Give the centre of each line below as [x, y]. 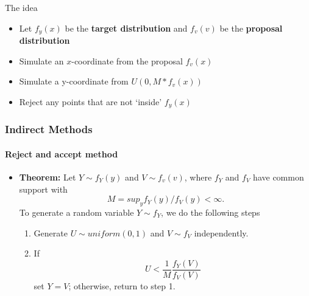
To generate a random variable [76, 212]
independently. [221, 232]
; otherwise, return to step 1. [122, 285]
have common [279, 177]
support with [43, 189]
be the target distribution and [126, 28]
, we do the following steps [211, 212]
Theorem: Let [48, 177]
